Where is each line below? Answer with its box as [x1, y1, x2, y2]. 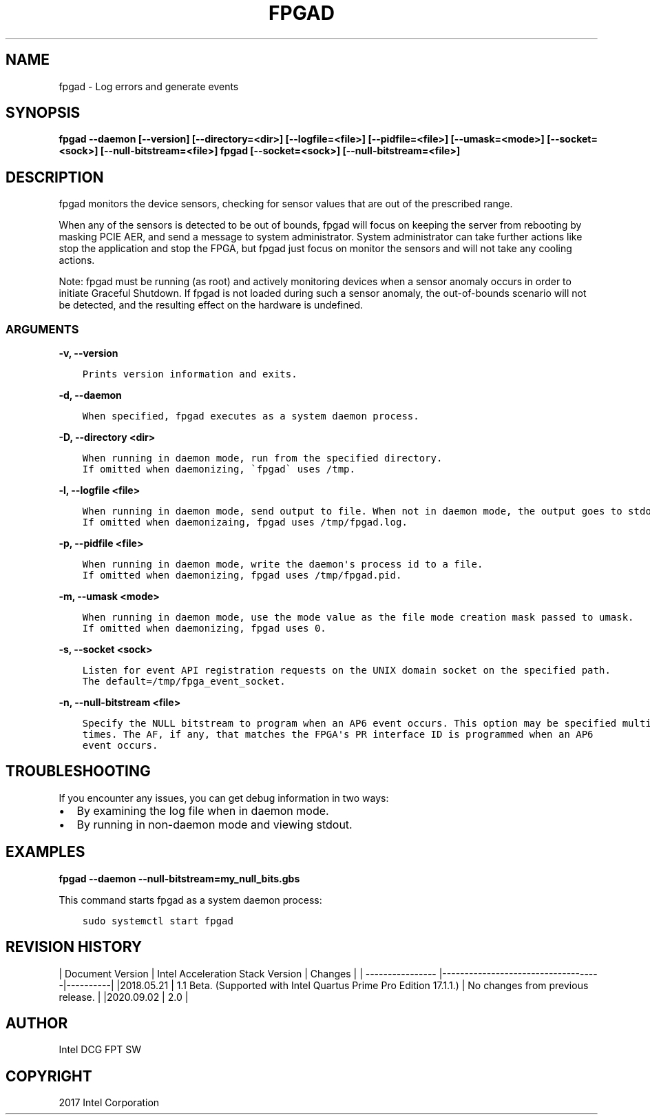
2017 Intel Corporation [59, 1097, 160, 1109]
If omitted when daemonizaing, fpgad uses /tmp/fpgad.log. [82, 517, 408, 528]
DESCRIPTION [6, 168, 104, 186]
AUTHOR [6, 1014, 68, 1032]
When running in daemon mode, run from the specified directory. [82, 453, 443, 464]
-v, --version [59, 347, 118, 360]
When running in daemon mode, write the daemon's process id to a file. [82, 559, 483, 570]
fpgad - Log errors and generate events [59, 80, 239, 92]
